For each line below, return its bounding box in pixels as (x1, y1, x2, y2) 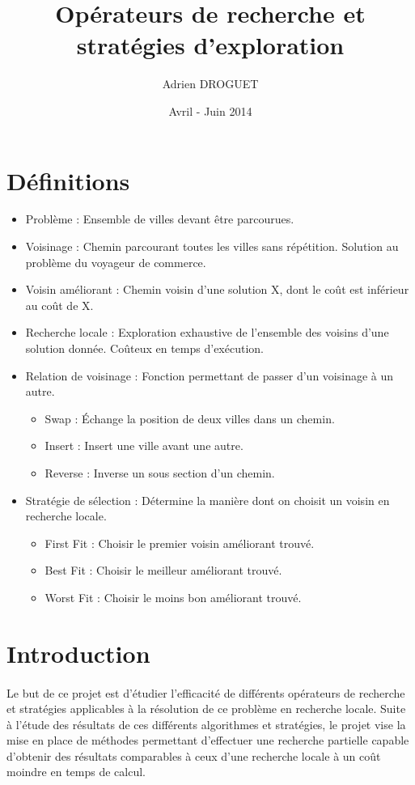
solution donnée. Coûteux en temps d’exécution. (25, 340, 264, 356)
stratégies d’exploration (76, 28, 345, 62)
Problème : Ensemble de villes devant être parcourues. (25, 210, 294, 227)
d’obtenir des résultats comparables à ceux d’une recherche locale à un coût (6, 747, 381, 764)
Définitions (6, 163, 130, 197)
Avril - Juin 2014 (168, 102, 252, 119)
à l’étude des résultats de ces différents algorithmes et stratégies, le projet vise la (6, 715, 406, 732)
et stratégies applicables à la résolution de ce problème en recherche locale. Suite (6, 700, 406, 717)
